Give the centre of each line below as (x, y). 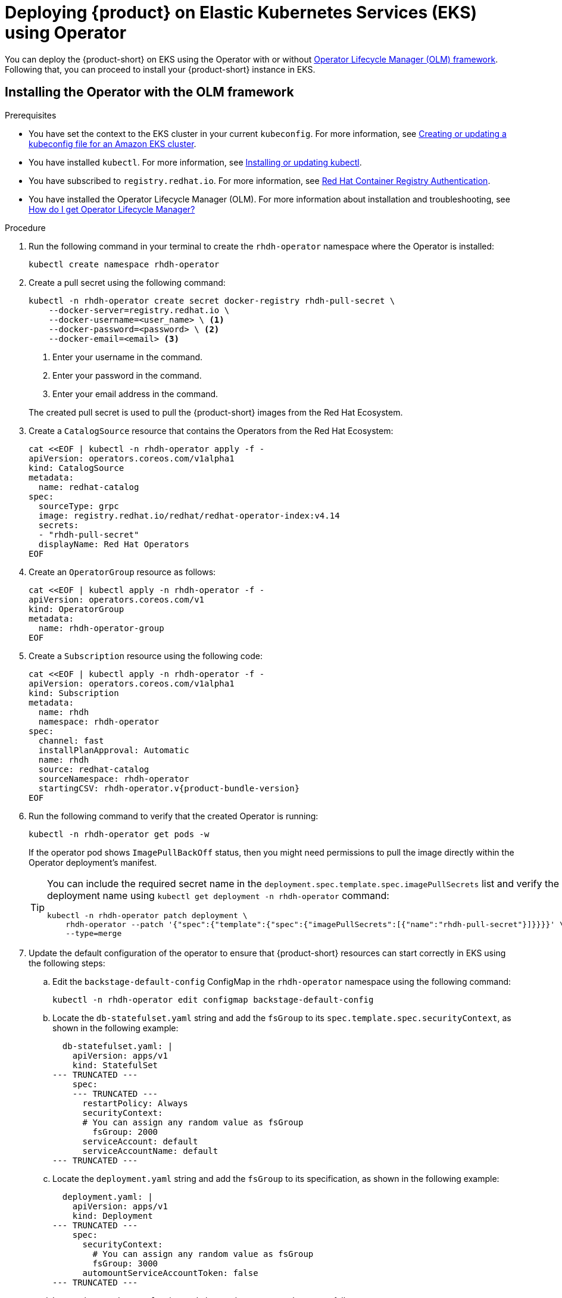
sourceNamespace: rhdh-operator (114, 779)
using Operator (66, 33)
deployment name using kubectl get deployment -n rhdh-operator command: (218, 895)
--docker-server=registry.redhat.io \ (139, 310)
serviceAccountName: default (150, 1151)
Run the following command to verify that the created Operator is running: (174, 816)
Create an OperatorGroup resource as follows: (122, 572)
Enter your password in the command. (127, 375)
